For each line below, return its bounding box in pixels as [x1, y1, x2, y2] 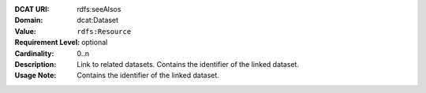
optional [81, 38, 108, 47]
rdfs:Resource [77, 27, 132, 35]
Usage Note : [14, 71, 57, 80]
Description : [14, 59, 57, 69]
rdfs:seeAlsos [77, 5, 121, 13]
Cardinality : [14, 48, 54, 58]
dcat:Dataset [77, 16, 118, 25]
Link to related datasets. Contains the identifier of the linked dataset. [77, 59, 300, 69]
